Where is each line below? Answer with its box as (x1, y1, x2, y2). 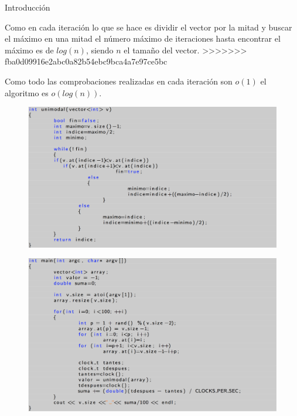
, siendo (86, 43, 114, 56)
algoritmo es (5, 86, 49, 99)
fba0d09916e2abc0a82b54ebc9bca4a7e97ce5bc (5, 55, 168, 67)
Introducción (5, 1, 50, 13)
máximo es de (5, 43, 54, 56)
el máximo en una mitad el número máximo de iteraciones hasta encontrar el (5, 32, 281, 45)
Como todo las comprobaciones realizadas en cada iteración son (5, 75, 233, 87)
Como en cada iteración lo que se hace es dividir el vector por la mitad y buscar (5, 21, 292, 33)
